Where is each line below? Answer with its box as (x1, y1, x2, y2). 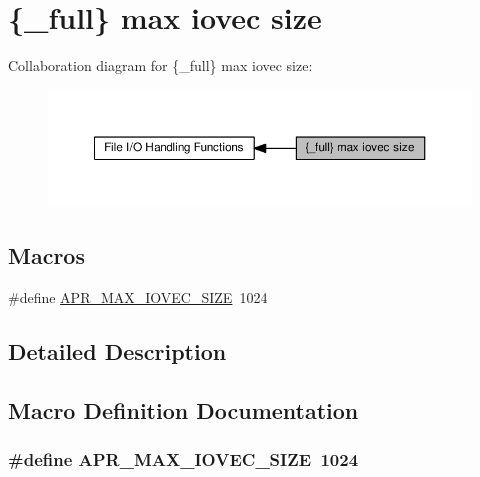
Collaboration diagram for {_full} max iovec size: (8, 55, 313, 76)
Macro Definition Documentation (8, 394, 359, 425)
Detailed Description (8, 335, 227, 366)
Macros (8, 240, 85, 271)
